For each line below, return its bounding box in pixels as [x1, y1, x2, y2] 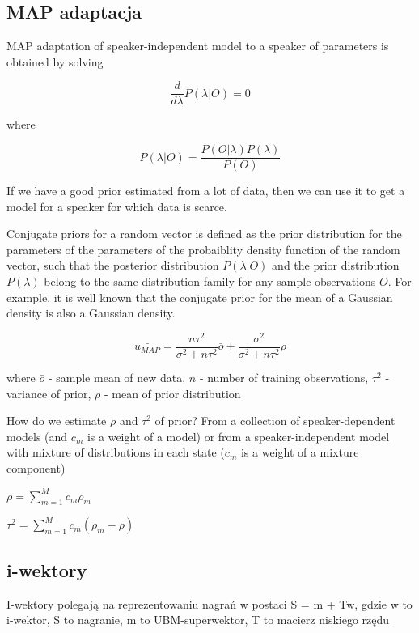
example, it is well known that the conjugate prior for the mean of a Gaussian [6, 288, 393, 305]
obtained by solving [6, 53, 104, 70]
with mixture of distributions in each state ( [6, 444, 225, 461]
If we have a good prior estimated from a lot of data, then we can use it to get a [6, 182, 405, 199]
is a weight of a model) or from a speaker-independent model [87, 427, 390, 444]
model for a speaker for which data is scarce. [6, 198, 227, 215]
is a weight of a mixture [240, 444, 359, 461]
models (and [6, 427, 68, 444]
